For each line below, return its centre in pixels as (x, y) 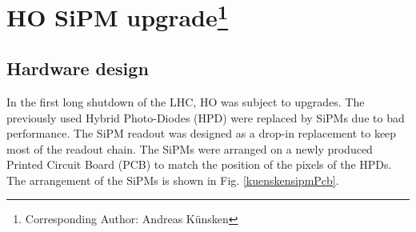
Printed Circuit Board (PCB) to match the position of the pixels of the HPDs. (199, 164)
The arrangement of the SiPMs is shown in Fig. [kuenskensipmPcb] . (173, 180)
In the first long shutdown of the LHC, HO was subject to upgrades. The (186, 101)
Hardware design (78, 68)
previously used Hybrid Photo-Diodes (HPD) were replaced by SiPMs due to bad (206, 117)
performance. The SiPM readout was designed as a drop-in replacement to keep (202, 133)
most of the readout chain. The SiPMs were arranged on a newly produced (190, 148)
